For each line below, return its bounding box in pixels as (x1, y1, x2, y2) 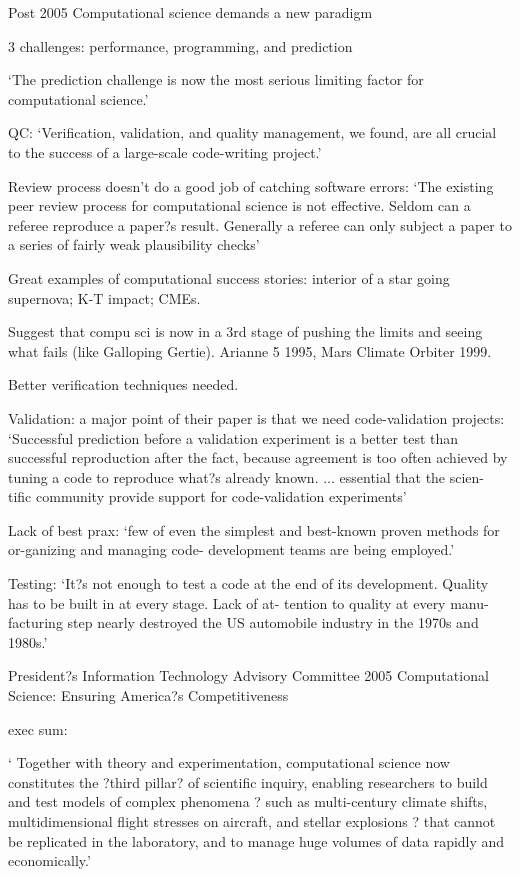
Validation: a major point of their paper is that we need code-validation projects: (8, 407, 505, 428)
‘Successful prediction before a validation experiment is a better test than (8, 427, 459, 448)
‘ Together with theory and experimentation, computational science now (8, 752, 450, 773)
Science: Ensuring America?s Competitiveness (8, 685, 289, 706)
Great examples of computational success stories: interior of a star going (8, 267, 450, 288)
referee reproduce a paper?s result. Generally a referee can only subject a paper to (8, 214, 512, 235)
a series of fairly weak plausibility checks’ (8, 234, 260, 255)
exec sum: (8, 718, 68, 739)
